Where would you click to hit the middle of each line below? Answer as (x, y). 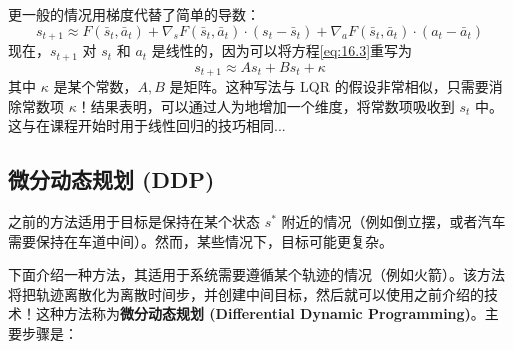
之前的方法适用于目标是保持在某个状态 (134, 220)
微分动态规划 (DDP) (111, 179)
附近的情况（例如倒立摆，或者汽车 (393, 220)
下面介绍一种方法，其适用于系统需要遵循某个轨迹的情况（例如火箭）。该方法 (256, 274)
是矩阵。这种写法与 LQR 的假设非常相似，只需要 (329, 85)
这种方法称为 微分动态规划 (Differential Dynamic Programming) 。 (260, 313)
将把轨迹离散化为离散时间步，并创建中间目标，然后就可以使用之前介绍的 (246, 293)
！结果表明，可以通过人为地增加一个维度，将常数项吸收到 (265, 105)
